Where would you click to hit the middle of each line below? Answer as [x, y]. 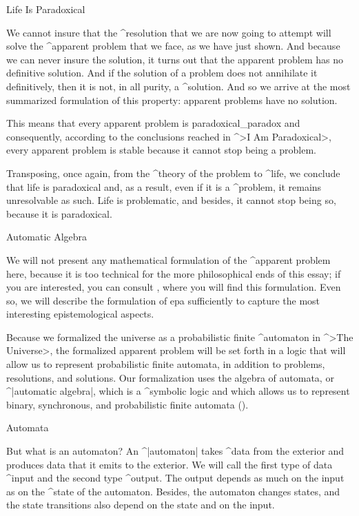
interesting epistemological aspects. [80, 314]
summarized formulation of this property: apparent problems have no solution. [172, 100]
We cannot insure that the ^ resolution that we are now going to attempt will [169, 32]
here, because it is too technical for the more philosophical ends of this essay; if [174, 273]
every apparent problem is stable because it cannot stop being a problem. [162, 150]
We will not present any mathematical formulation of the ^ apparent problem [168, 259]
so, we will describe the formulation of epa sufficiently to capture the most [163, 300]
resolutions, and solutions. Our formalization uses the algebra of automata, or [170, 377]
